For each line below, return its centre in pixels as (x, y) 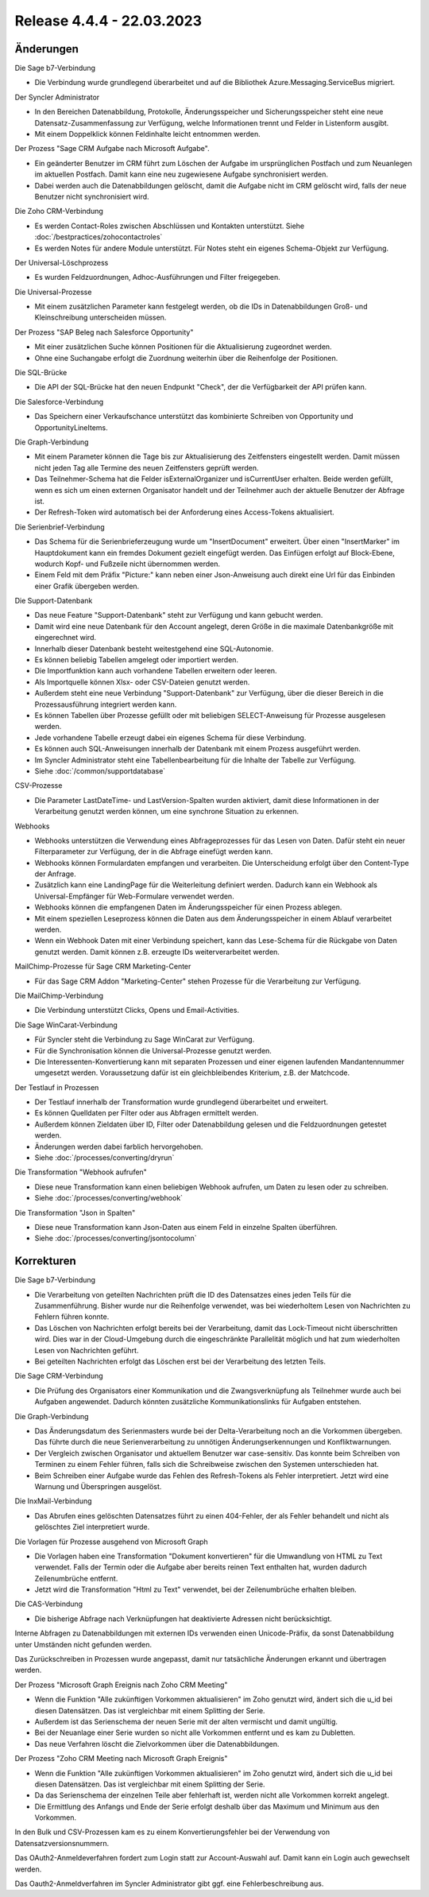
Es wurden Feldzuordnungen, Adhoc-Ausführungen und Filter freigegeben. (158, 277)
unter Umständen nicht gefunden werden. (83, 1644)
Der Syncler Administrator (57, 97)
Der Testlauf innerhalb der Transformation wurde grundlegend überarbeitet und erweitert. (182, 1102)
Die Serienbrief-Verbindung (60, 527)
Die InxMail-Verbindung (53, 1501)
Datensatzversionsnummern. (62, 1843)
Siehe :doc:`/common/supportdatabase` (100, 770)
